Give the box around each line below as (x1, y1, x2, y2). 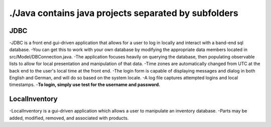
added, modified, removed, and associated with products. (9, 115, 129, 121)
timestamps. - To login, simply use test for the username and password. (9, 81, 161, 87)
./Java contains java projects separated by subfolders (9, 7, 238, 18)
